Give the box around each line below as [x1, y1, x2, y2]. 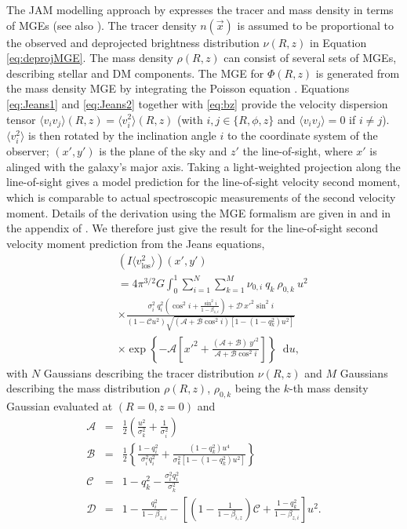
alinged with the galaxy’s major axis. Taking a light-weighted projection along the [6, 158, 401, 174]
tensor [6, 111, 36, 127]
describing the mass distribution [6, 380, 161, 396]
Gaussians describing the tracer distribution [43, 364, 255, 381]
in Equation [310, 34, 367, 50]
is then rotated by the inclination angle [28, 127, 216, 144]
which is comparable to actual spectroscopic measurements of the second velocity [6, 188, 396, 205]
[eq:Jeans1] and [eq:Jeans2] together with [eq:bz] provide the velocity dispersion [6, 95, 388, 111]
